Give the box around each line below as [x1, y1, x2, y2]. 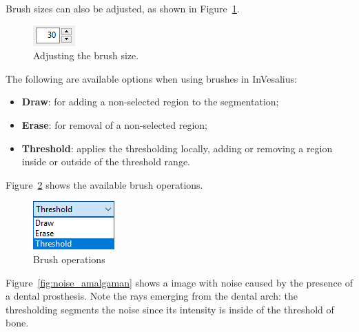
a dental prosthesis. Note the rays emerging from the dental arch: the [6, 289, 298, 303]
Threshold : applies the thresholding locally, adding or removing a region [21, 141, 333, 155]
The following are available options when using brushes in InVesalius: [6, 71, 297, 85]
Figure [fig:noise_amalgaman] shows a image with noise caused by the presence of [6, 275, 353, 289]
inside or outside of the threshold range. [21, 154, 190, 169]
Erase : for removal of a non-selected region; [21, 117, 207, 132]
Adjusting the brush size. [33, 48, 139, 63]
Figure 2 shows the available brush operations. [6, 177, 203, 191]
